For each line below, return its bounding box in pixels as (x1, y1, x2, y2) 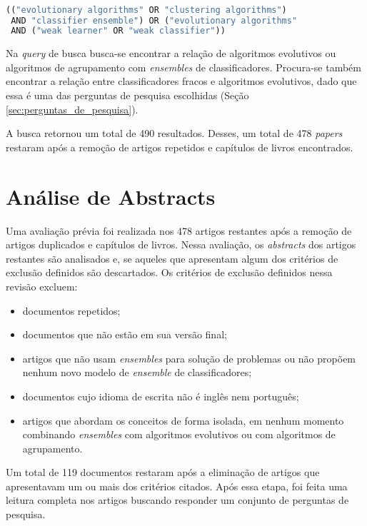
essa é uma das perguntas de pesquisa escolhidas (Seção (6, 88, 249, 103)
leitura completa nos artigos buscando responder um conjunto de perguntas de (6, 492, 349, 507)
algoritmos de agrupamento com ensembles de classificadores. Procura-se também (6, 59, 361, 74)
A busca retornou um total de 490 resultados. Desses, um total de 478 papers (6, 126, 343, 141)
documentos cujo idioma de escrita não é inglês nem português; (22, 388, 299, 403)
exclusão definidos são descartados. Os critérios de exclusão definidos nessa (6, 265, 333, 280)
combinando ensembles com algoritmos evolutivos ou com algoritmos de (22, 427, 336, 442)
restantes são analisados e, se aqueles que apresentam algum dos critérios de (6, 251, 338, 265)
